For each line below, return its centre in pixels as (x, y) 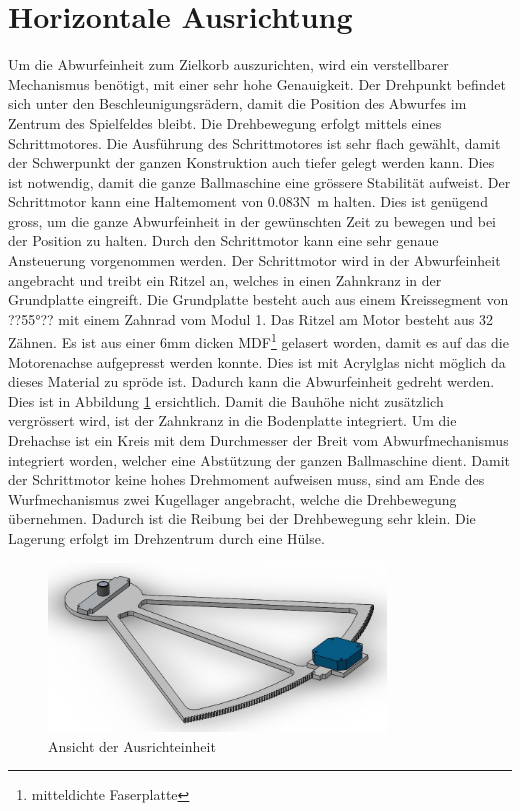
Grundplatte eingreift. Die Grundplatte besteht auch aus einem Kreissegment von (258, 299)
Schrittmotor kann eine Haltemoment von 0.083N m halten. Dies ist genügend (248, 201)
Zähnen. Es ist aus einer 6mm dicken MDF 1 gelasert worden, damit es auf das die (258, 341)
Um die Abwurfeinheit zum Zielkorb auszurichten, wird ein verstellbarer (228, 64)
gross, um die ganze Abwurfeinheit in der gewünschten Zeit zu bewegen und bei (252, 220)
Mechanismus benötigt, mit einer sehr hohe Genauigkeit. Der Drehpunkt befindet (257, 83)
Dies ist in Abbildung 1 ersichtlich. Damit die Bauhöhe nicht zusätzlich (226, 400)
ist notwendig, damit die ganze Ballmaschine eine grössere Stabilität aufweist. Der (259, 181)
